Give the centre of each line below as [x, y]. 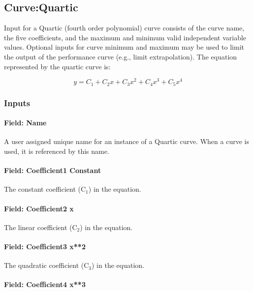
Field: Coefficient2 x [39, 208]
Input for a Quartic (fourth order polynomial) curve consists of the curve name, [124, 28]
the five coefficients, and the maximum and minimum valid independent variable [125, 37]
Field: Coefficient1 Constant [53, 170]
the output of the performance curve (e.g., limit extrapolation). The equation [121, 56]
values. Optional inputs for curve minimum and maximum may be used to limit [124, 47]
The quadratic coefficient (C [47, 265]
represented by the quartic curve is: [57, 66]
